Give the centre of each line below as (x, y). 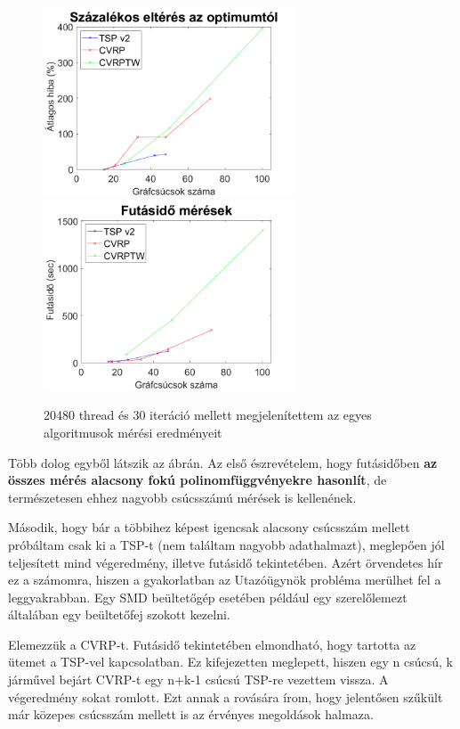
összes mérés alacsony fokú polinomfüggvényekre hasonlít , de (198, 480)
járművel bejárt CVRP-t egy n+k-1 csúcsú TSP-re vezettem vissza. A (198, 680)
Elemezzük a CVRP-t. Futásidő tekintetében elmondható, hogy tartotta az (212, 644)
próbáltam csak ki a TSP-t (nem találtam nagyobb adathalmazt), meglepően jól (226, 544)
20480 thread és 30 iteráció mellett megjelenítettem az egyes (208, 415)
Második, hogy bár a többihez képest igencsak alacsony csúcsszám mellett (209, 527)
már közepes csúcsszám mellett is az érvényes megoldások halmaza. (191, 714)
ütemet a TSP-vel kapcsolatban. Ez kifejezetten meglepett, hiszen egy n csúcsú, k (230, 662)
